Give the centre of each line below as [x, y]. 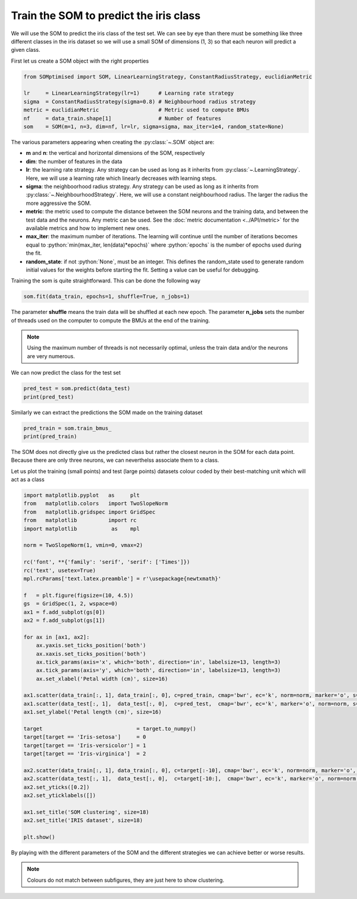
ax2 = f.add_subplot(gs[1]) [64, 620]
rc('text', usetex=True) [60, 570]
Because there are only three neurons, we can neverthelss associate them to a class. [115, 460]
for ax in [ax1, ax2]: [57, 637]
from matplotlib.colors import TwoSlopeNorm [96, 504]
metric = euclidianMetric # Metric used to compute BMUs [137, 110]
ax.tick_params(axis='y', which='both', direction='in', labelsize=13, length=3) [158, 671]
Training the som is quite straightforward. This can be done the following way [106, 281]
